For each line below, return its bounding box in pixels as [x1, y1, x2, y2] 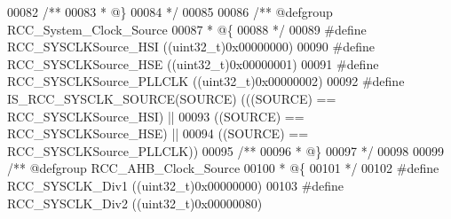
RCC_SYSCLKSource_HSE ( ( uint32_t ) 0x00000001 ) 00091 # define [7, 54, 379, 73]
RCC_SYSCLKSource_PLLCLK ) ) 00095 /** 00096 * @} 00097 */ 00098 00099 [7, 141, 444, 160]
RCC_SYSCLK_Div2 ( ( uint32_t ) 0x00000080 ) [7, 193, 263, 212]
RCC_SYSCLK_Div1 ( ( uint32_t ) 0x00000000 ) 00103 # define [7, 176, 344, 194]
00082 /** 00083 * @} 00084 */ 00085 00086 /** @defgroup [7, 3, 333, 20]
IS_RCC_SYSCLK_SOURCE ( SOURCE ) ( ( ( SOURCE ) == [7, 89, 336, 107]
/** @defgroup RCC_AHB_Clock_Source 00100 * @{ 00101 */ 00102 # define [7, 159, 439, 177]
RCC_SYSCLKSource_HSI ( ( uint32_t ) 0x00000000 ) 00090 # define [7, 37, 375, 56]
